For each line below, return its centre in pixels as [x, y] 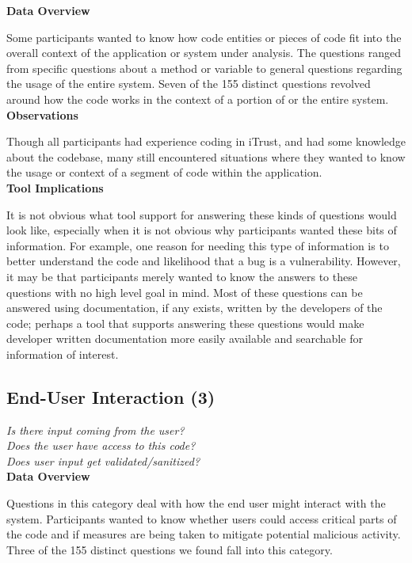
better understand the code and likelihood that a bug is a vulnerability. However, [204, 261]
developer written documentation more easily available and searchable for [185, 339]
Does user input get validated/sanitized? [103, 460]
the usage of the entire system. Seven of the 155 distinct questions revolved [189, 84]
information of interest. [63, 354]
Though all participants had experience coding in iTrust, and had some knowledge [206, 141]
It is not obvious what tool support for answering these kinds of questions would [202, 214]
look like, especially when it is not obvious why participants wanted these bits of [202, 230]
